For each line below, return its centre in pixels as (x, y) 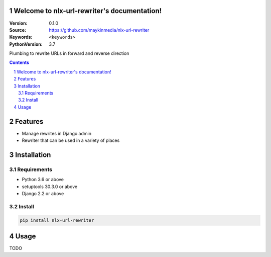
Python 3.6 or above (43, 180)
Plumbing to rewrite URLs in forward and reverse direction (69, 53)
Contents (19, 62)
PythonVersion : (26, 44)
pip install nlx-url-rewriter (57, 220)
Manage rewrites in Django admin (56, 133)
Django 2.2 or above (43, 194)
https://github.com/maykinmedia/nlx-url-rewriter (99, 30)
